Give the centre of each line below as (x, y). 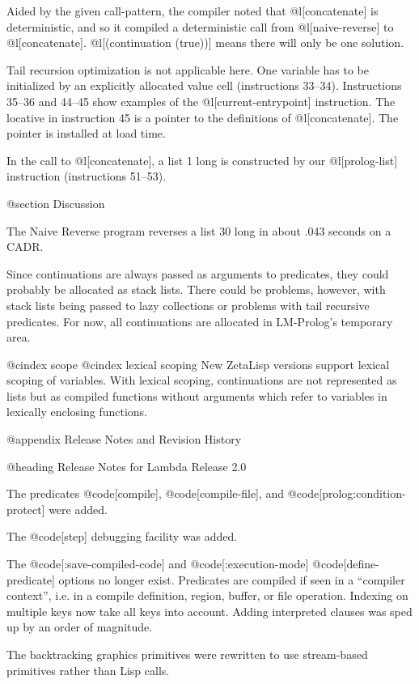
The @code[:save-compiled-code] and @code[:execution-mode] (158, 564)
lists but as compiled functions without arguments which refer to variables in (197, 395)
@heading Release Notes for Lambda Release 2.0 (127, 466)
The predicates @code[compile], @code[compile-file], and (146, 493)
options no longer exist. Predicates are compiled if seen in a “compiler (232, 579)
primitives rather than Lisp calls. (88, 670)
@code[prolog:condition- (347, 493)
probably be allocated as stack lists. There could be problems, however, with (196, 289)
